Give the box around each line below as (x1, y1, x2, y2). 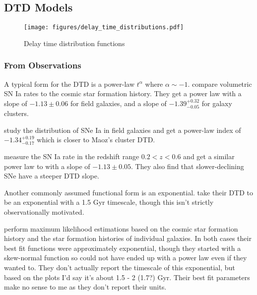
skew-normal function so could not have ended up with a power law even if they (4, 252, 247, 263)
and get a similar (183, 151, 235, 162)
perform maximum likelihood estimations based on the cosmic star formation (4, 223, 238, 234)
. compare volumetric (188, 78, 252, 89)
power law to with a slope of (4, 161, 90, 171)
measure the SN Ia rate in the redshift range (4, 151, 139, 162)
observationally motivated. (4, 207, 84, 217)
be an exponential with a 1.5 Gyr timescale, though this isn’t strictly (4, 197, 214, 207)
